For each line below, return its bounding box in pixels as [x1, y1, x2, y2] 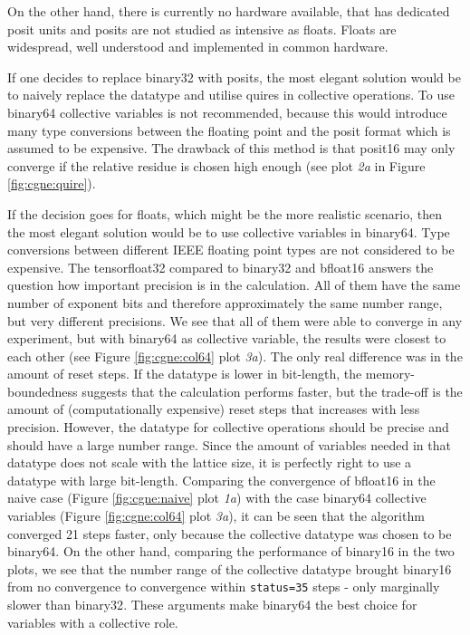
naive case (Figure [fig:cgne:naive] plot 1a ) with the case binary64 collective [7, 488, 427, 507]
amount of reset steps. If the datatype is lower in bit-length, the [7, 364, 362, 383]
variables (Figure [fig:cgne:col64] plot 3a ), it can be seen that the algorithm [7, 506, 425, 525]
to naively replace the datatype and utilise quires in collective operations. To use [7, 85, 455, 104]
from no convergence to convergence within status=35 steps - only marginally [7, 577, 440, 596]
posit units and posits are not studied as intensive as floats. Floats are [7, 19, 397, 38]
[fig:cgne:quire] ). [7, 174, 96, 193]
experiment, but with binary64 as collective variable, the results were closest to [7, 329, 446, 348]
